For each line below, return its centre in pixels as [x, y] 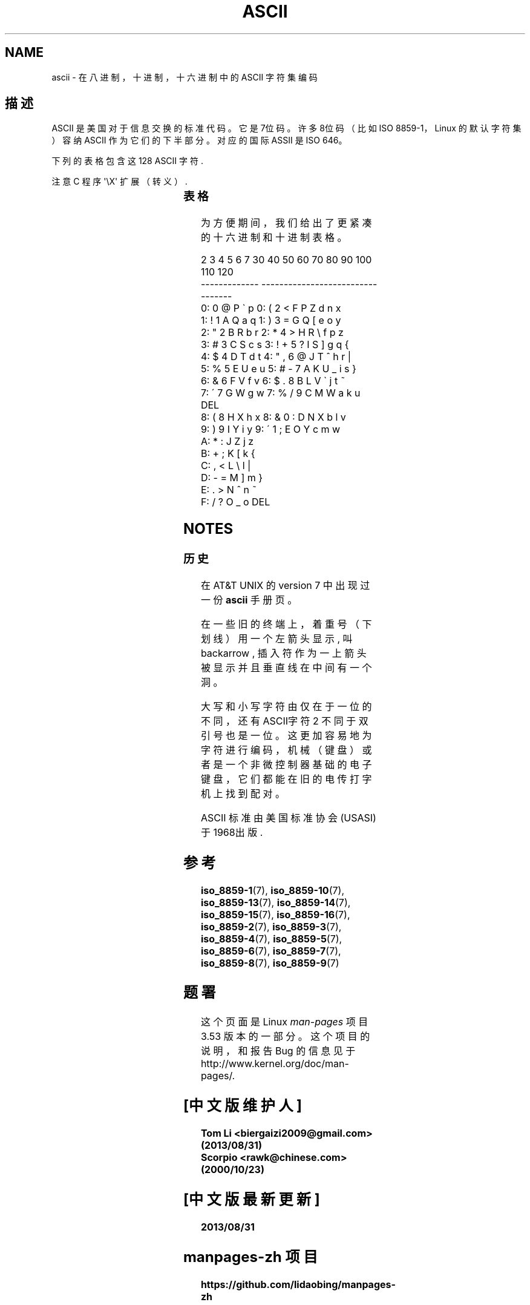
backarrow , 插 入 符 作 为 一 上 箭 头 [283, 653]
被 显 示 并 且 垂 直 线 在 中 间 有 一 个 [286, 667]
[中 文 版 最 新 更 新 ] [251, 1200]
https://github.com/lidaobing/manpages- [298, 1284]
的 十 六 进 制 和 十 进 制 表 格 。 [274, 238]
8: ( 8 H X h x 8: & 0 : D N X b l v [273, 417]
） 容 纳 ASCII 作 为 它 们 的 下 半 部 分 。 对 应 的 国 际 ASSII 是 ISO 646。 [199, 140]
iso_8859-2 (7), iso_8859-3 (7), [271, 926]
